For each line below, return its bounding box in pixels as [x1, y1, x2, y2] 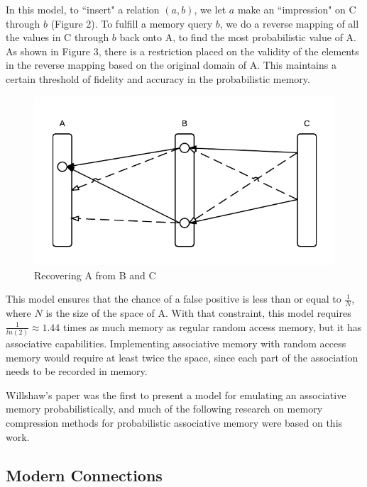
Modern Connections [6, 464, 163, 486]
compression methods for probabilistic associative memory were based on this [6, 415, 343, 430]
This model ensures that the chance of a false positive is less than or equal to [6, 291, 341, 306]
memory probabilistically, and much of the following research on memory [6, 401, 323, 416]
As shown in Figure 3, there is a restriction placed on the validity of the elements [6, 43, 359, 58]
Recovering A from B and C [34, 267, 156, 282]
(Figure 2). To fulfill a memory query [50, 16, 213, 30]
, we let [194, 2, 226, 16]
